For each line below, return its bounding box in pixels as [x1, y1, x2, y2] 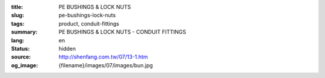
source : [11, 54, 31, 61]
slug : [11, 12, 24, 19]
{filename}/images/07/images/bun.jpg [58, 61, 153, 68]
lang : [11, 36, 25, 44]
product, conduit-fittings [58, 20, 120, 27]
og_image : [11, 61, 39, 68]
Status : [11, 45, 30, 52]
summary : [11, 29, 38, 36]
